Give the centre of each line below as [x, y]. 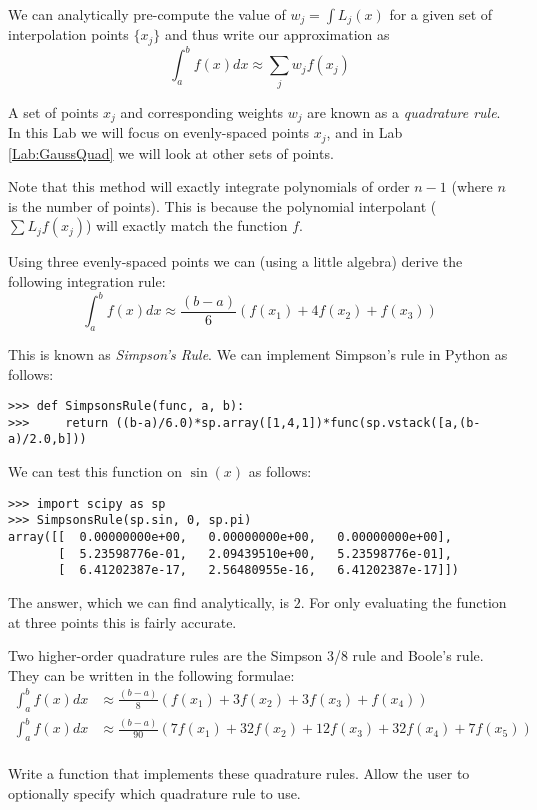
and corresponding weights [201, 111]
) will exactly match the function [187, 225]
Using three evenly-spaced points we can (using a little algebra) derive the [235, 261]
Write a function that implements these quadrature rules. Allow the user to [239, 773]
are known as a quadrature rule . [404, 111]
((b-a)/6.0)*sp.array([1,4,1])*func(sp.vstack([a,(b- [298, 422]
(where [472, 186]
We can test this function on [95, 471]
